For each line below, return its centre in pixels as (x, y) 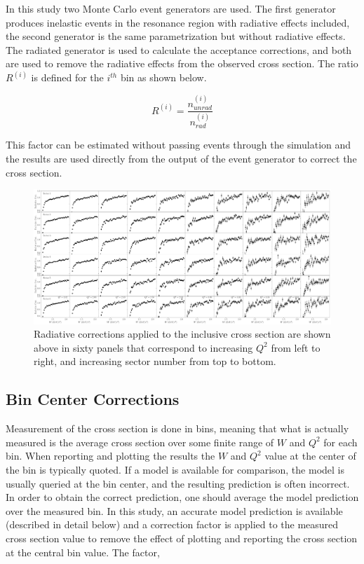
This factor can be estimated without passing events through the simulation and (178, 145)
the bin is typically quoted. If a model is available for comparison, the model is (175, 470)
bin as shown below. (163, 77)
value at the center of (310, 456)
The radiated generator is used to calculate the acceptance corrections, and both (179, 49)
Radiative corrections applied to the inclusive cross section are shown (182, 334)
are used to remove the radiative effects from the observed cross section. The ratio (182, 63)
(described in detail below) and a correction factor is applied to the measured (172, 524)
